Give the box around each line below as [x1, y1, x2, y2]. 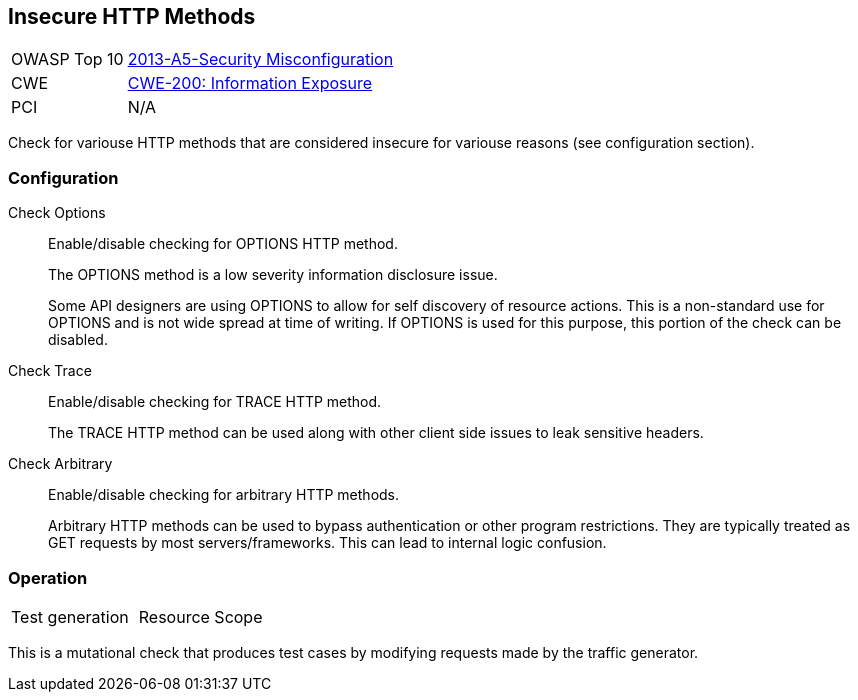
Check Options [8, 204, 106, 222]
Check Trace [8, 362, 92, 380]
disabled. [48, 331, 108, 349]
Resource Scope [138, 606, 263, 627]
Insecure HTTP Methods [8, 4, 256, 29]
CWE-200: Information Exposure [127, 73, 373, 94]
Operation [8, 567, 88, 588]
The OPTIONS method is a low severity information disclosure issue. [48, 266, 498, 284]
